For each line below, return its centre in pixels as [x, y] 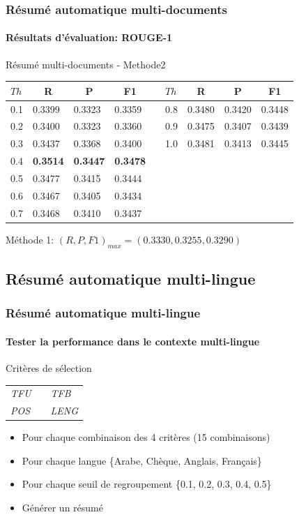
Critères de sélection [49, 367]
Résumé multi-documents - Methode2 [86, 64]
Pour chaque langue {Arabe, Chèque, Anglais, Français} [142, 460]
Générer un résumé [62, 508]
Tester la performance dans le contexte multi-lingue [133, 341]
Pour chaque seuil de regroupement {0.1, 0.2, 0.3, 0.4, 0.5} [147, 484]
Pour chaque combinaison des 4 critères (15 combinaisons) [146, 437]
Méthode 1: [30, 239]
